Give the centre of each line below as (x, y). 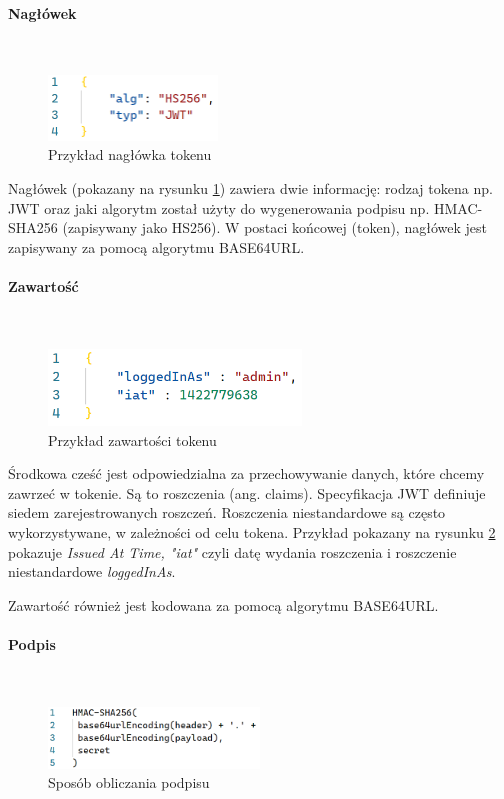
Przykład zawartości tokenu (132, 439)
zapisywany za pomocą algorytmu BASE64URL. (156, 246)
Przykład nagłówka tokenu (130, 154)
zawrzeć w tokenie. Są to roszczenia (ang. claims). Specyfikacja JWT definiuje (247, 492)
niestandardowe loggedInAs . (92, 571)
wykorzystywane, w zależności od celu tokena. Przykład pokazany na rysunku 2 (252, 531)
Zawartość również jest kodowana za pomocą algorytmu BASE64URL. (223, 604)
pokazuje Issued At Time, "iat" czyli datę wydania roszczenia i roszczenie (232, 551)
